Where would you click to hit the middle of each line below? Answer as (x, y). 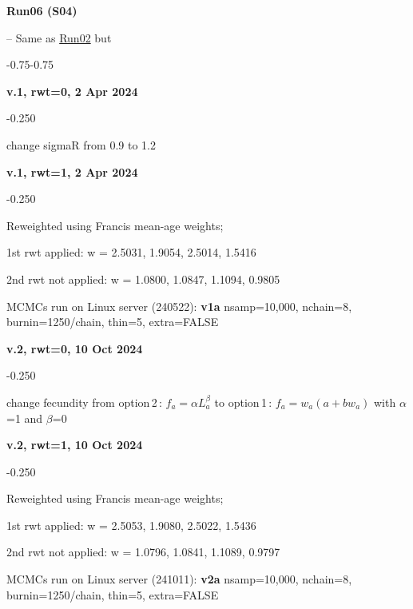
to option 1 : (243, 402)
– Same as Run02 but (59, 37)
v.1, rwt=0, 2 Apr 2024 (72, 91)
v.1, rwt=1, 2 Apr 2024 (72, 171)
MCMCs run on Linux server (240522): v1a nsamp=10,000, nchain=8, (179, 306)
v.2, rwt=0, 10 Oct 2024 (75, 348)
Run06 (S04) (42, 10)
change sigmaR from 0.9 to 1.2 (81, 144)
